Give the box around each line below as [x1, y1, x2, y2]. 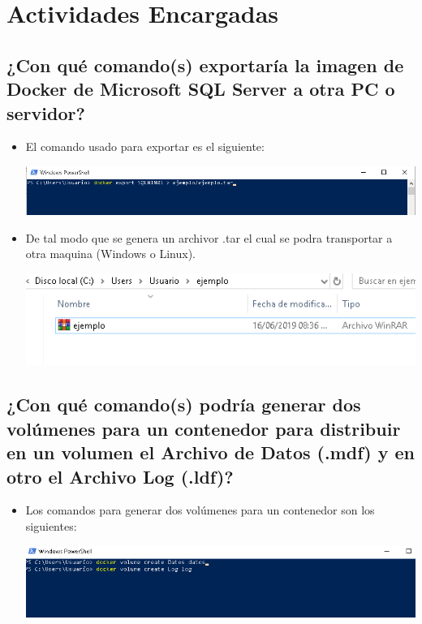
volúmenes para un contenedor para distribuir [6, 415, 401, 441]
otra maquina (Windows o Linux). [25, 245, 196, 262]
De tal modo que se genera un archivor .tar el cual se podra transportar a [25, 229, 393, 246]
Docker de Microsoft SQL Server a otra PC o [6, 76, 395, 101]
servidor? [6, 100, 85, 125]
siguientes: [25, 517, 77, 534]
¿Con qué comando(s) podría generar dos [6, 392, 361, 417]
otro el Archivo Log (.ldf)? [6, 463, 234, 488]
